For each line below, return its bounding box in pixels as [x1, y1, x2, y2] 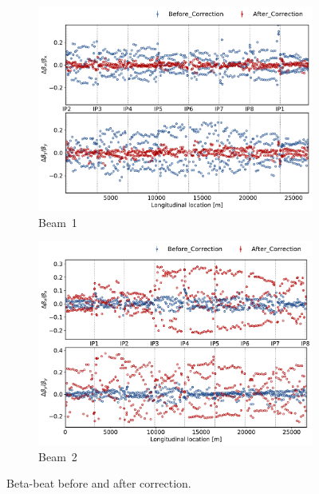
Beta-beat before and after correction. [6, 475, 191, 492]
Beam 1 [38, 213, 77, 230]
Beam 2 [38, 448, 77, 464]
